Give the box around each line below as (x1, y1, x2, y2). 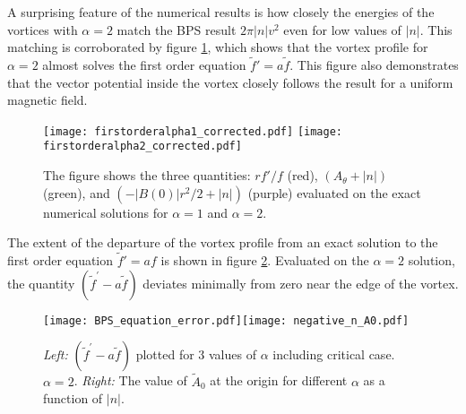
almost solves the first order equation (42, 56, 246, 73)
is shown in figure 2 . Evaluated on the (160, 251, 369, 270)
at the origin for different (210, 371, 348, 390)
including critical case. (272, 345, 395, 364)
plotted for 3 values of (135, 345, 256, 364)
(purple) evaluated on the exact (247, 183, 421, 202)
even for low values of (283, 20, 401, 39)
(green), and (43, 183, 110, 202)
